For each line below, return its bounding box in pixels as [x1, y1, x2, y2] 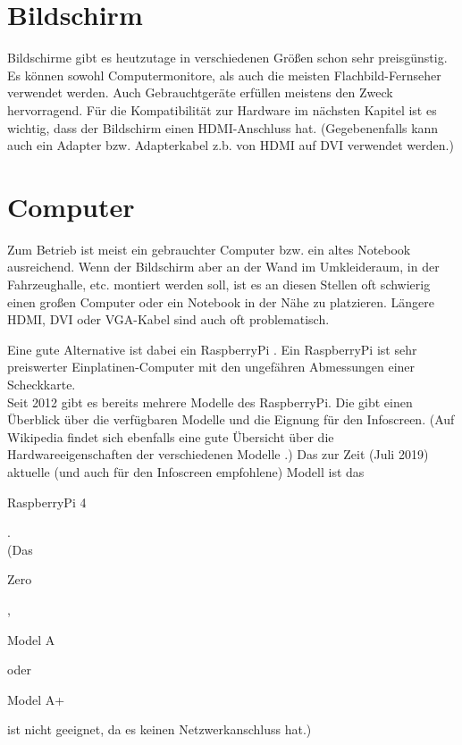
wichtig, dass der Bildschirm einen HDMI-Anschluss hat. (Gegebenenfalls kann [7, 118, 439, 137]
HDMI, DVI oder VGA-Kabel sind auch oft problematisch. [7, 310, 330, 329]
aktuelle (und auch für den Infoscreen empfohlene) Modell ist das [7, 462, 365, 481]
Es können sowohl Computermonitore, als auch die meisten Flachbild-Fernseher [7, 65, 441, 84]
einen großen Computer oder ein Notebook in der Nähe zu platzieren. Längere [7, 292, 434, 311]
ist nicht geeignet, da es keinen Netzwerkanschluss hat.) [7, 720, 312, 739]
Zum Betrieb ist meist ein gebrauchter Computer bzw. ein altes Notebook [7, 239, 411, 258]
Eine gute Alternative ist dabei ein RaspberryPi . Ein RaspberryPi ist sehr [7, 339, 417, 358]
